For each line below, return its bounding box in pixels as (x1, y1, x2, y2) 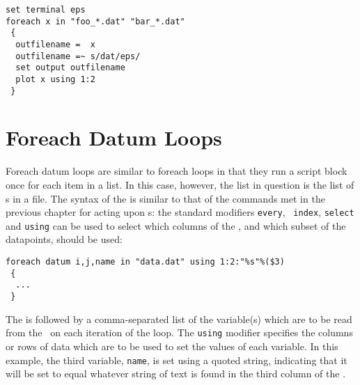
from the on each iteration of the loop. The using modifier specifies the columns (6, 325, 353, 340)
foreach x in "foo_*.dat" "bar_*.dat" (6, 16, 185, 26)
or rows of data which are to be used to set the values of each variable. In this (6, 338, 338, 353)
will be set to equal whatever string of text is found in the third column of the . (6, 366, 346, 381)
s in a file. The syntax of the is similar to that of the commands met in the (6, 191, 325, 205)
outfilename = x (15, 39, 95, 49)
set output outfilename (15, 63, 125, 73)
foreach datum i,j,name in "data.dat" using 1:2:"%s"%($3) (6, 257, 285, 267)
